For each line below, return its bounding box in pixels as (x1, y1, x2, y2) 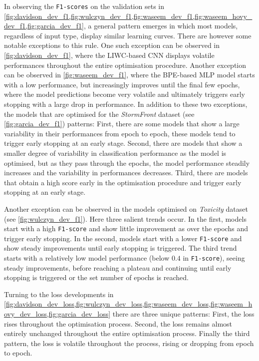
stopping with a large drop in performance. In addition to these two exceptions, (4, 99, 248, 109)
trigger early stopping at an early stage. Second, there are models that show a (4, 138, 243, 148)
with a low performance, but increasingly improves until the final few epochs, (4, 79, 240, 89)
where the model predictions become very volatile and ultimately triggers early (4, 89, 245, 99)
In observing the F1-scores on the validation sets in (4, 1, 164, 11)
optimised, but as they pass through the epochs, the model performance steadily (4, 157, 250, 168)
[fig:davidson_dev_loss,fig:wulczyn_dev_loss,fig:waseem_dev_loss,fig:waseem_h (4, 299, 253, 309)
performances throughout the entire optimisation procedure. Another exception (4, 59, 247, 70)
